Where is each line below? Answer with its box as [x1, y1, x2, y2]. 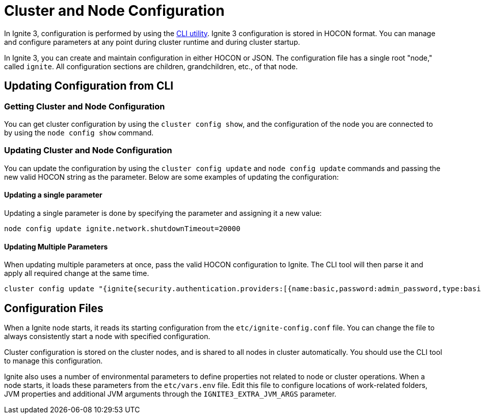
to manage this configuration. [4, 356, 103, 365]
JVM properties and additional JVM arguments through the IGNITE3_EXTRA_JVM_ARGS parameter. [4, 389, 337, 398]
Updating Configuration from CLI [4, 79, 174, 93]
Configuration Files [4, 301, 103, 315]
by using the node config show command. [4, 128, 154, 137]
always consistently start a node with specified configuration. [4, 332, 210, 341]
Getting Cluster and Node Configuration [4, 101, 165, 112]
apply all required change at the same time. [4, 269, 149, 278]
